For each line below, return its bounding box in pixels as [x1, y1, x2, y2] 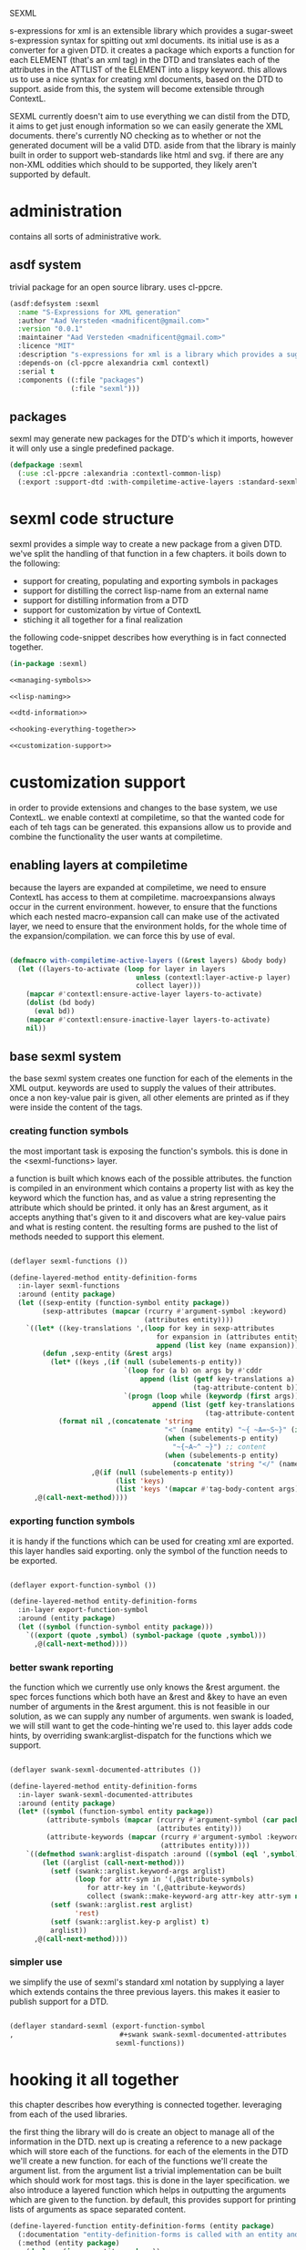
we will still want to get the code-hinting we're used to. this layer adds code [9, 1720, 293, 1731]
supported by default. [9, 169, 91, 180]
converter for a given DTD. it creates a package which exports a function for [9, 45, 296, 56]
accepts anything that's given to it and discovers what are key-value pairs [9, 1211, 287, 1222]
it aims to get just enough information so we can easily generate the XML [9, 120, 284, 131]
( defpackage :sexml [9, 460, 84, 470]
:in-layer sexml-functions [17, 1281, 120, 1290]
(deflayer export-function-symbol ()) [9, 1580, 157, 1589]
